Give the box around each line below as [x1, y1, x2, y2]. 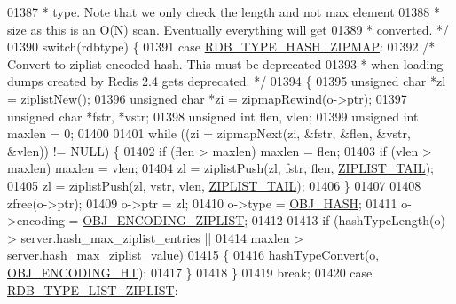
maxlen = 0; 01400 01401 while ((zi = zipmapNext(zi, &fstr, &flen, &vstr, [7, 124, 411, 143]
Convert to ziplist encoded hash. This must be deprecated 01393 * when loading [7, 54, 444, 73]
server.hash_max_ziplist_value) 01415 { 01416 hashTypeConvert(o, [7, 246, 380, 264]
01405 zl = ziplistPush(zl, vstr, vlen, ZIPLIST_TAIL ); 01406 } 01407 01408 [7, 175, 421, 194]
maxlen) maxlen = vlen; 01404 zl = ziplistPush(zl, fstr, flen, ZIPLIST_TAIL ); [7, 159, 434, 177]
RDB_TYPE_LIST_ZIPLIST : [7, 280, 178, 299]
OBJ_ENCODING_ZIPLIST [83, 211, 245, 230]
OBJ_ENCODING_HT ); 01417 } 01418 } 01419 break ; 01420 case [7, 262, 373, 281]
